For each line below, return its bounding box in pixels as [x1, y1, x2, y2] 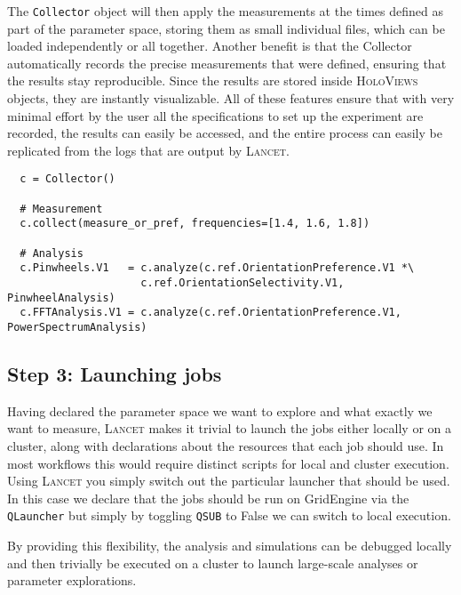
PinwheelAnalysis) [7, 291, 115, 304]
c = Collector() [20, 173, 115, 186]
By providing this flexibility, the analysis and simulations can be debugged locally [7, 536, 452, 555]
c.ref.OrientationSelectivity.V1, [140, 277, 345, 289]
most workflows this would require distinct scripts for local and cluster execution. [7, 454, 449, 472]
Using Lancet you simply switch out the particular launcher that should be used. [7, 471, 450, 490]
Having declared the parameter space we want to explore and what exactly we [7, 401, 433, 420]
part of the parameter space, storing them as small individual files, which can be [7, 19, 445, 37]
